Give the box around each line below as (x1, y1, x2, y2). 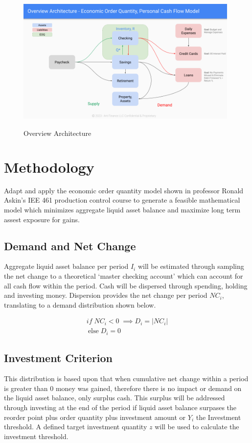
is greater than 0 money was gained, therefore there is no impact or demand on (4, 383, 242, 393)
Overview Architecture (23, 128, 92, 138)
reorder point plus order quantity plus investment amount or (4, 412, 186, 422)
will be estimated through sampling (137, 261, 244, 271)
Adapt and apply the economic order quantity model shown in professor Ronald (4, 185, 244, 195)
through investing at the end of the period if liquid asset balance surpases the (4, 402, 237, 412)
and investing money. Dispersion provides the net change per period (4, 290, 207, 300)
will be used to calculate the (155, 421, 239, 432)
